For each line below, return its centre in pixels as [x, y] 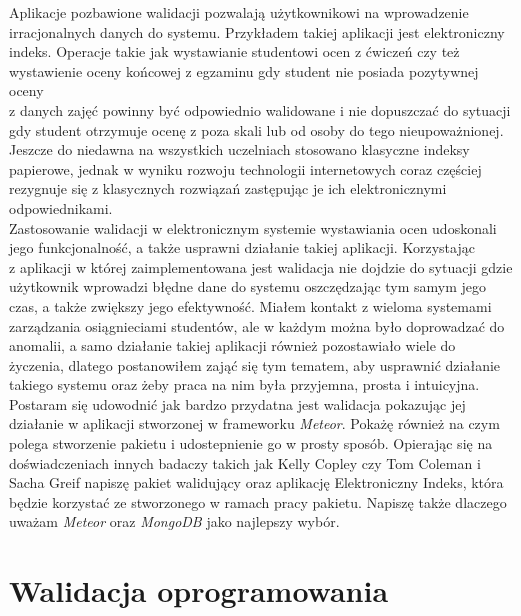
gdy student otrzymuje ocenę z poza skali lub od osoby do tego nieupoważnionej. [256, 129]
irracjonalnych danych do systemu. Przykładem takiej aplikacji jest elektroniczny [257, 31]
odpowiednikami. [61, 207]
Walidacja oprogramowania [199, 590]
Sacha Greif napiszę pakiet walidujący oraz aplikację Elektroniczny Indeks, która [256, 482]
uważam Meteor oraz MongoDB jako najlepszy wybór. [174, 521]
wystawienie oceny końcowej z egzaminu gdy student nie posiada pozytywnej [244, 70]
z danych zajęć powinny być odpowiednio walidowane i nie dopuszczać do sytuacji [260, 109]
